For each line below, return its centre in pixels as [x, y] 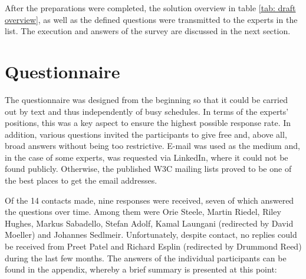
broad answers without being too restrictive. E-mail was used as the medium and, [152, 146]
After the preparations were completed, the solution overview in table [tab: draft [150, 8]
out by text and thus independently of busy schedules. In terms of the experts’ [147, 111]
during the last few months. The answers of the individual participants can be [146, 258]
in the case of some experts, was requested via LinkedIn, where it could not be [147, 157]
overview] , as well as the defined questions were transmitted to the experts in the [151, 19]
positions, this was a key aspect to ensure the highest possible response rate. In [148, 123]
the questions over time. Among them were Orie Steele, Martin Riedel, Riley [143, 212]
